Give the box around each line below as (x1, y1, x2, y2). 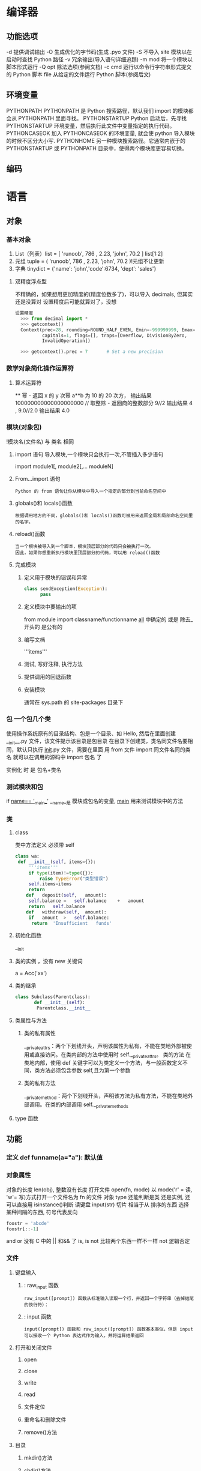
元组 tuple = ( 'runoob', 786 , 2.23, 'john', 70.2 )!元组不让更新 (14, 257, 164, 265)
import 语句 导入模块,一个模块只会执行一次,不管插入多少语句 (14, 451, 164, 458)
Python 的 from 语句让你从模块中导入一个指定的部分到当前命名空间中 (14, 488, 167, 494)
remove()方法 (23, 1429, 58, 1436)
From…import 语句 (14, 475, 61, 482)
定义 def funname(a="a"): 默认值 (6, 1154, 103, 1162)
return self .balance (28, 903, 85, 909)
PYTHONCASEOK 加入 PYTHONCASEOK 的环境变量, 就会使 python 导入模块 (6, 130, 195, 137)
